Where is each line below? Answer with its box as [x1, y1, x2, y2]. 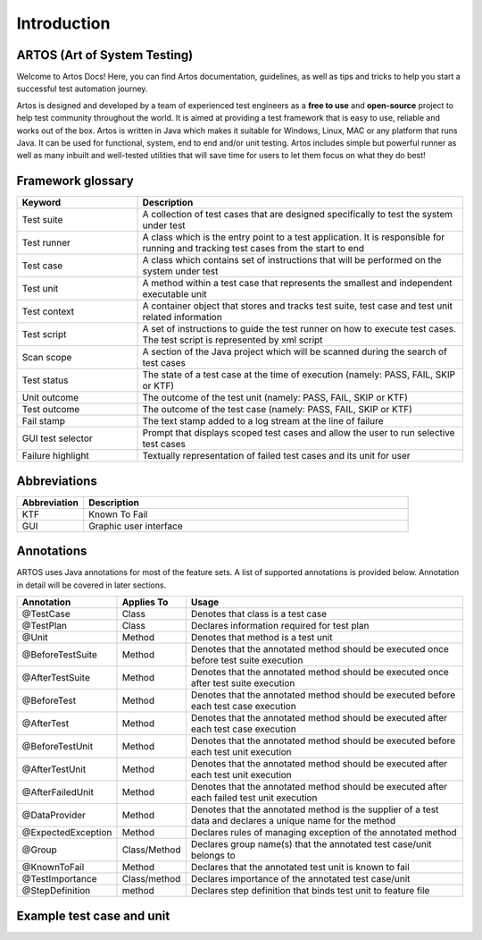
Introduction [16, 13, 111, 33]
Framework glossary [16, 174, 134, 189]
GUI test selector [21, 432, 93, 445]
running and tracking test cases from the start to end [142, 242, 365, 255]
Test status [21, 374, 69, 386]
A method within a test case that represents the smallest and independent [142, 277, 453, 290]
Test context [21, 305, 75, 318]
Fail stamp [21, 415, 66, 428]
